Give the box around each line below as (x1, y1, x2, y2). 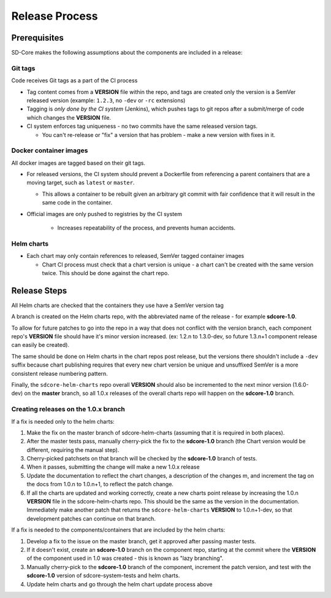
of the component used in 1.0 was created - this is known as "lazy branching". (26, 554, 224, 562)
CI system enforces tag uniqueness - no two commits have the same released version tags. (26, 123, 257, 130)
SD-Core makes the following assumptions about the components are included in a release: (11, 49, 243, 56)
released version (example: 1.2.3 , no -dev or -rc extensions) (26, 96, 186, 104)
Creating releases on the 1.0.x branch (11, 405, 125, 414)
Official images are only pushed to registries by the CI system (26, 210, 182, 217)
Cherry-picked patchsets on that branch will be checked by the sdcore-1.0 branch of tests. (26, 455, 257, 462)
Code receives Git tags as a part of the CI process (11, 77, 138, 84)
